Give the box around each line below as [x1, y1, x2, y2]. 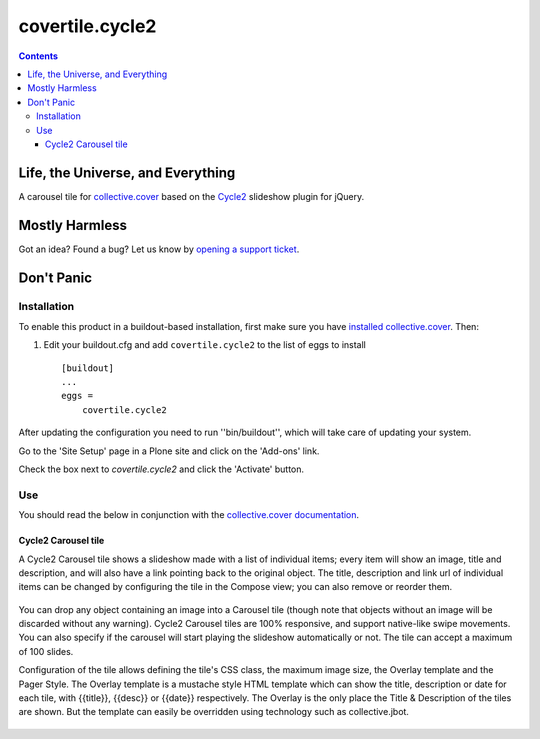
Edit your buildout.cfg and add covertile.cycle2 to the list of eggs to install [43, 339, 367, 351]
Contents [18, 50, 59, 62]
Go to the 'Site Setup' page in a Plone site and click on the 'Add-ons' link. [18, 445, 320, 457]
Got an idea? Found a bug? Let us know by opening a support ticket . [18, 243, 300, 255]
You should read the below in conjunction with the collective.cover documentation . [18, 509, 360, 521]
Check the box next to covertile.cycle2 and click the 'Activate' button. [18, 463, 305, 475]
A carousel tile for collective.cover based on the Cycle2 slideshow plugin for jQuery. [18, 190, 365, 202]
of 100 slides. [18, 645, 74, 657]
